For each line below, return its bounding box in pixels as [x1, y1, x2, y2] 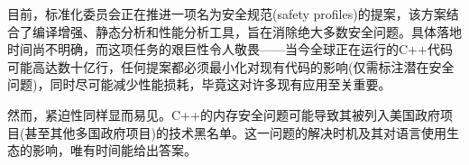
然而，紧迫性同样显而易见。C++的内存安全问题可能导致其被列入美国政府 [7, 105, 440, 124]
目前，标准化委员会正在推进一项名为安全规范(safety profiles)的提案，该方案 [7, 5, 446, 23]
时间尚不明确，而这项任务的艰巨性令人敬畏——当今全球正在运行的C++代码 [7, 40, 453, 59]
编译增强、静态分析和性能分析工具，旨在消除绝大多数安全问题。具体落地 [32, 22, 462, 41]
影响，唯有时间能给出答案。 [32, 141, 197, 160]
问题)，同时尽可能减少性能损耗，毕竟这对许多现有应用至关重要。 [7, 75, 391, 94]
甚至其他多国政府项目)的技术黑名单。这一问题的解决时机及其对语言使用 [24, 123, 446, 142]
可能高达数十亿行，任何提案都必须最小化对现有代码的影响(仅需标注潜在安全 [7, 57, 455, 76]
